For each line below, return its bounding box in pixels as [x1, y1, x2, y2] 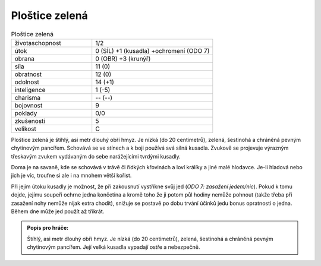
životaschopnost [14, 39, 62, 47]
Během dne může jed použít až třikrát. [11, 208, 105, 215]
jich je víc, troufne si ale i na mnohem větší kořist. [11, 172, 132, 179]
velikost [14, 125, 37, 133]
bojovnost [14, 101, 43, 109]
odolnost [14, 78, 40, 86]
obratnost [14, 70, 42, 78]
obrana [14, 54, 35, 62]
